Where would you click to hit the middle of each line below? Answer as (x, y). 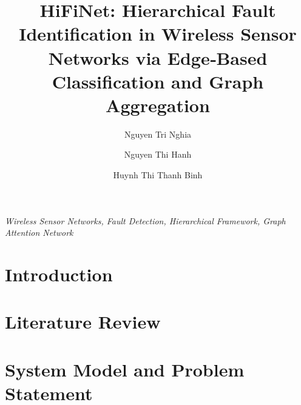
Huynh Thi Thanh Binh (158, 175)
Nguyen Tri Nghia (158, 134)
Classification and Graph (158, 81)
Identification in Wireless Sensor (158, 34)
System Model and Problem (125, 369)
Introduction (59, 274)
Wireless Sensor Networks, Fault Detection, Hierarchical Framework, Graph (145, 220)
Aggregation (158, 105)
